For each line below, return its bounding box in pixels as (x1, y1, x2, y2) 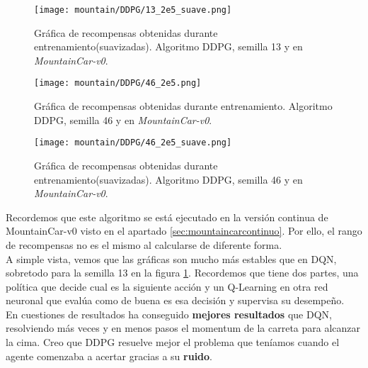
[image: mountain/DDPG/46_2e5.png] (34, 78, 202, 89)
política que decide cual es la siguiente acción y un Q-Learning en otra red (6, 279, 328, 294)
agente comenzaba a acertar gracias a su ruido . (6, 348, 213, 363)
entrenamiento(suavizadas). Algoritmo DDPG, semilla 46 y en (34, 172, 303, 186)
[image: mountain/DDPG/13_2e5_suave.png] (34, 5, 232, 15)
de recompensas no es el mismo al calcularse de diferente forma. (6, 237, 282, 252)
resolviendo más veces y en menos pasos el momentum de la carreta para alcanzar (6, 320, 361, 335)
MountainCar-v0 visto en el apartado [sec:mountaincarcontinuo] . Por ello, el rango (6, 223, 362, 238)
